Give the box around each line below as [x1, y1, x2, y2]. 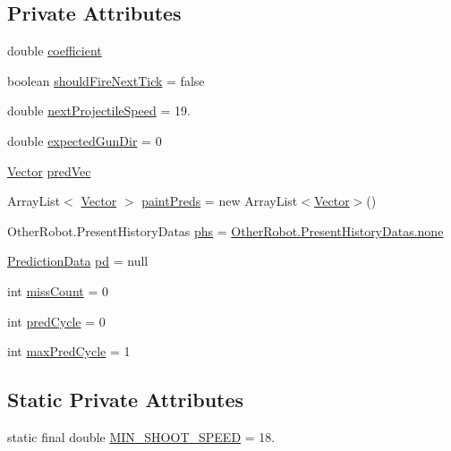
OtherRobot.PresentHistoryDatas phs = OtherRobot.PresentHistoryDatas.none [7, 221, 444, 240]
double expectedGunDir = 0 [7, 131, 162, 149]
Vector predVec [7, 161, 91, 180]
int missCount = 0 [7, 281, 108, 300]
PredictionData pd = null [7, 251, 149, 270]
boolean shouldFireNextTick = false [7, 71, 205, 89]
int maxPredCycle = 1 [7, 342, 131, 361]
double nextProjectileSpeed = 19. [7, 101, 191, 120]
